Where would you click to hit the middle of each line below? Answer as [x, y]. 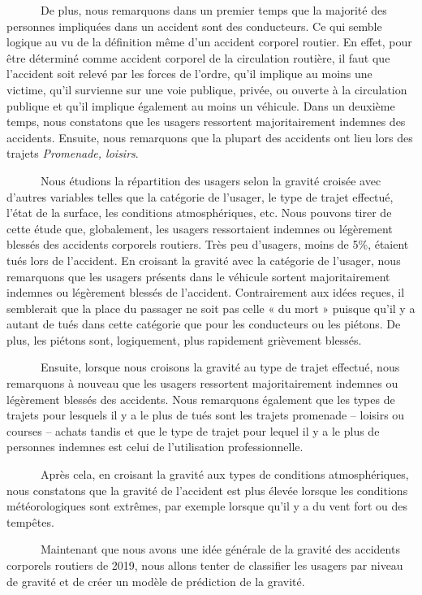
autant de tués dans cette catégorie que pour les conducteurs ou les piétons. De [204, 324]
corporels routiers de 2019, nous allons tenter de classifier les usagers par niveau [205, 565]
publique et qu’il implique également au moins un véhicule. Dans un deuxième [201, 105]
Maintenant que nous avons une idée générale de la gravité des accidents [220, 549]
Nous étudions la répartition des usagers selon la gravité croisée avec [211, 180]
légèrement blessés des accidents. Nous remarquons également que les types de [201, 399]
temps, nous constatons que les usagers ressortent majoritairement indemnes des [206, 122]
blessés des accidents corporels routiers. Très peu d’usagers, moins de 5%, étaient [208, 244]
